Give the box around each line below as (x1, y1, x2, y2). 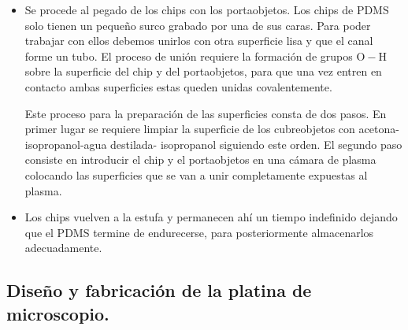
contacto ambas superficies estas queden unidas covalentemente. (24, 78, 332, 95)
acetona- (358, 121, 399, 137)
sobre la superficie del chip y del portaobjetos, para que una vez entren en (24, 63, 382, 80)
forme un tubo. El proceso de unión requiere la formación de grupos (24, 47, 353, 64)
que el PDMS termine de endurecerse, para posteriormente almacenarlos (24, 224, 374, 240)
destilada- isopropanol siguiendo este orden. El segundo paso (110, 135, 402, 152)
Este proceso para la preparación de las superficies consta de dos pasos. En (24, 105, 387, 121)
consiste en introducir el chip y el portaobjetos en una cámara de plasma (24, 151, 376, 168)
